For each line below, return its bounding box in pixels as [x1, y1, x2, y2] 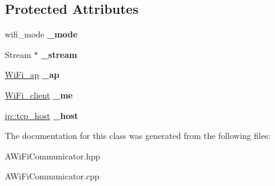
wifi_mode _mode [5, 28, 78, 40]
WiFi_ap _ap [5, 68, 60, 81]
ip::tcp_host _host [5, 109, 78, 121]
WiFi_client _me [5, 88, 73, 101]
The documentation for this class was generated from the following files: [5, 129, 271, 142]
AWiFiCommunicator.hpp [5, 149, 101, 162]
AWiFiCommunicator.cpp [5, 170, 100, 182]
